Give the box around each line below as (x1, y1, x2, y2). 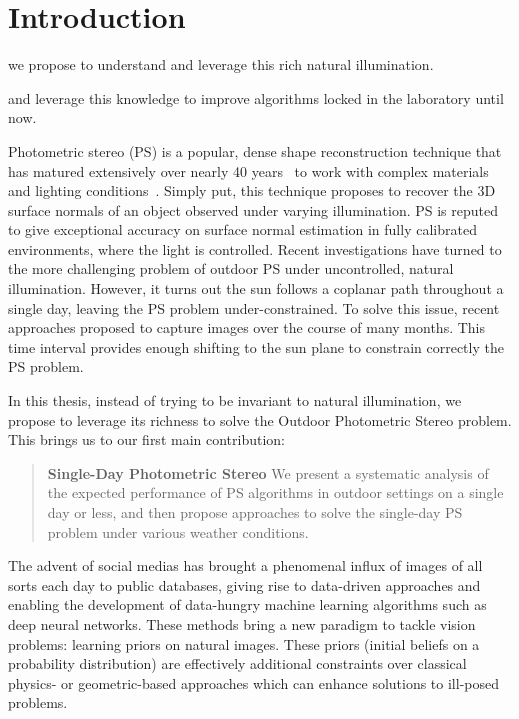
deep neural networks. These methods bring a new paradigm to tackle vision (8, 613, 476, 634)
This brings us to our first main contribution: (8, 429, 286, 450)
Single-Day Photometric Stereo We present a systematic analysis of (47, 462, 489, 483)
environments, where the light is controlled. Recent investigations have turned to (8, 238, 502, 259)
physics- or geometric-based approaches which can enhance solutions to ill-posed (8, 672, 500, 693)
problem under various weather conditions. (47, 521, 309, 542)
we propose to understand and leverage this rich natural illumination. (8, 54, 434, 75)
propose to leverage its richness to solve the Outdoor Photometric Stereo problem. (8, 409, 512, 430)
